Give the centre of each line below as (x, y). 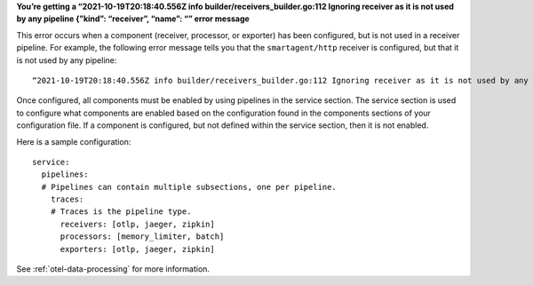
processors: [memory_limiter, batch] (142, 237)
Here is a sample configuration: (74, 141)
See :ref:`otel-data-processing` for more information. (113, 269)
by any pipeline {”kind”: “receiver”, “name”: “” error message (133, 19)
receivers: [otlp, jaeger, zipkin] (137, 224)
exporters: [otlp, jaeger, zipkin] (137, 249)
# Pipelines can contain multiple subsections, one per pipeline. (189, 187)
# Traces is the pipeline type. (121, 212)
